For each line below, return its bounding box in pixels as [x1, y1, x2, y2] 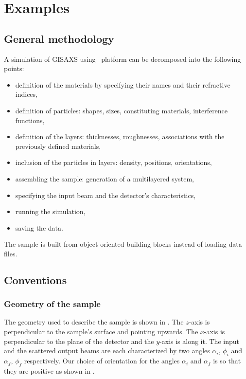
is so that [213, 356, 241, 366]
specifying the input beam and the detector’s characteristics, [15, 190, 196, 200]
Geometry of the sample [4, 298, 101, 310]
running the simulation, [15, 206, 86, 217]
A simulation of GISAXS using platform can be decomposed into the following [4, 54, 241, 64]
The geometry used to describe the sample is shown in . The [4, 317, 184, 327]
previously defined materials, [15, 141, 101, 151]
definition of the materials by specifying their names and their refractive [15, 79, 230, 90]
